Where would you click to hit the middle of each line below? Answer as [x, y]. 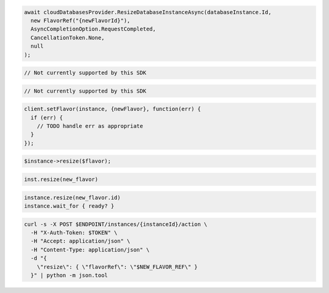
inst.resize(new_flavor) [61, 179]
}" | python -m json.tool [69, 275]
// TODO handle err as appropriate [90, 126]
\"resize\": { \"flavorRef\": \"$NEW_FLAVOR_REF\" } [117, 267]
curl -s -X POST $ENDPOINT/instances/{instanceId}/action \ [116, 224]
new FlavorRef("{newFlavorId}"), [80, 20]
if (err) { [47, 118]
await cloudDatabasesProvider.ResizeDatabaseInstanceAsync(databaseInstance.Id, [148, 12]
